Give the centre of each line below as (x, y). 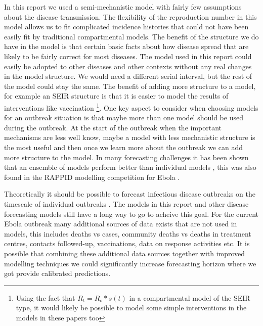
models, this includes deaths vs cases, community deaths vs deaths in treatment (128, 233)
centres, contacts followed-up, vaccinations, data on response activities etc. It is (127, 243)
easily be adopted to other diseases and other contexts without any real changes (128, 66)
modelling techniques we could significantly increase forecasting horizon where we (130, 263)
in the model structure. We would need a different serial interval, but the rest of (128, 76)
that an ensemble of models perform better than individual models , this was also (130, 167)
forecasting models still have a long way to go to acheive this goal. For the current (131, 214)
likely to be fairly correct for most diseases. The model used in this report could (128, 56)
